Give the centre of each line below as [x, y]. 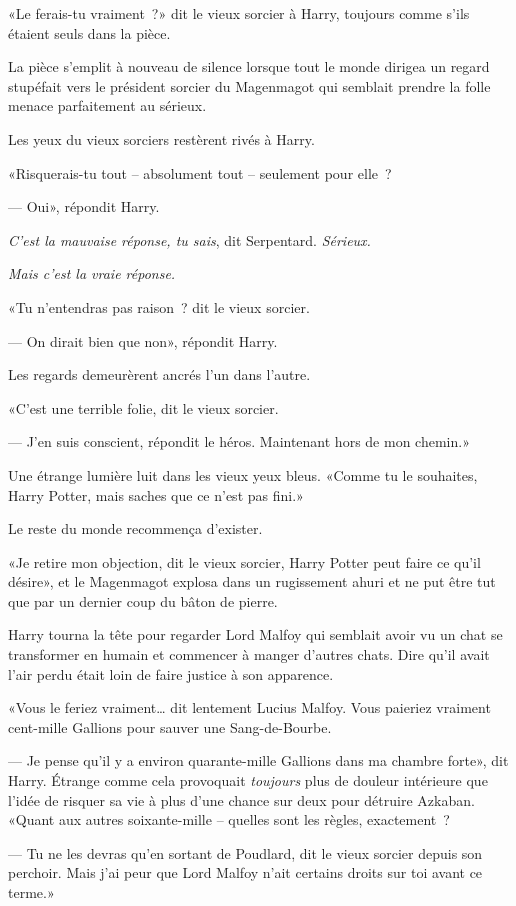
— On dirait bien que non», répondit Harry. [143, 340]
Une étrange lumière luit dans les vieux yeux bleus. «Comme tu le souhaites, [243, 474]
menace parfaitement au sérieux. [107, 105]
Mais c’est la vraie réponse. [92, 273]
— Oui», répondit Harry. [84, 206]
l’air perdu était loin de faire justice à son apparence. [171, 673]
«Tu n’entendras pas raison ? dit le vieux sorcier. [159, 306]
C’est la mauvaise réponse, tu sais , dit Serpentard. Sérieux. [189, 239]
